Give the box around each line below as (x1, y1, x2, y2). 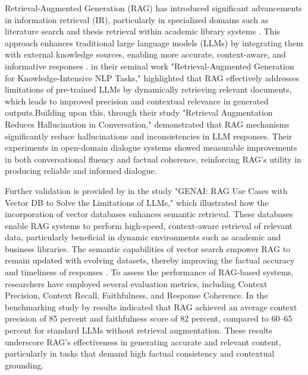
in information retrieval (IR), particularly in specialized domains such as (5, 13, 269, 26)
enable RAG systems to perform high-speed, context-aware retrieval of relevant (5, 219, 293, 231)
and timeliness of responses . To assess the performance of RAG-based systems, (5, 266, 294, 278)
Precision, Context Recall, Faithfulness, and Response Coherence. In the (5, 289, 268, 301)
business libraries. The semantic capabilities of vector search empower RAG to (5, 242, 291, 255)
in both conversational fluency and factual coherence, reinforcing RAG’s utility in (5, 152, 301, 165)
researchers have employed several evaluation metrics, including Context (5, 277, 268, 290)
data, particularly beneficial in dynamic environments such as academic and (5, 231, 281, 243)
